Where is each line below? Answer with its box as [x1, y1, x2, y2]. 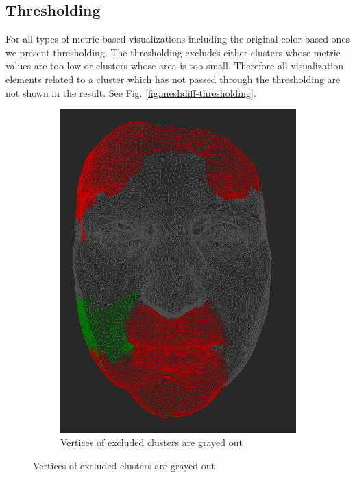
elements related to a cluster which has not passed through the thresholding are [5, 71, 341, 86]
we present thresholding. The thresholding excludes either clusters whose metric [5, 45, 341, 59]
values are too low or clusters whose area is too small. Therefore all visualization [5, 58, 344, 73]
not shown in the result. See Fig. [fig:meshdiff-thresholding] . [5, 85, 256, 100]
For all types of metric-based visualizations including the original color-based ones [5, 32, 350, 46]
